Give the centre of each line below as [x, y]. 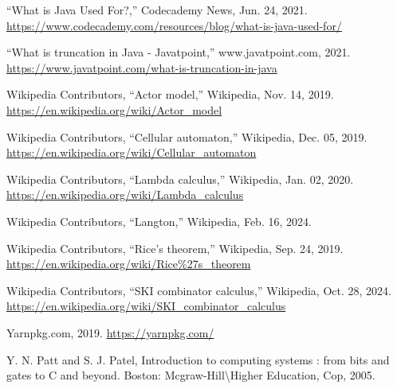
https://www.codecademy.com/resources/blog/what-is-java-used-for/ [174, 25]
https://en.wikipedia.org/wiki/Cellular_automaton [132, 152]
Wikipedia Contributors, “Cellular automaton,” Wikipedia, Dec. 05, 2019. [187, 136]
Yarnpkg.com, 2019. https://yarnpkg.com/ [110, 332]
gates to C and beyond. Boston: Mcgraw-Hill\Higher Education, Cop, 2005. [191, 375]
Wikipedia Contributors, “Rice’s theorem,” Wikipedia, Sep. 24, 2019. [175, 248]
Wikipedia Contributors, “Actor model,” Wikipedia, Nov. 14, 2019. [170, 94]
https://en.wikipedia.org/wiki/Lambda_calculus [125, 194]
